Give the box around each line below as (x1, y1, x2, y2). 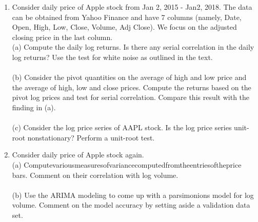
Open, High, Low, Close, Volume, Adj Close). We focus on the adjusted (12, 22, 237, 32)
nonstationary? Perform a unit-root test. (27, 132, 155, 143)
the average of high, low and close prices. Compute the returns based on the (12, 82, 251, 92)
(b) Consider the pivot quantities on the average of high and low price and (12, 72, 247, 83)
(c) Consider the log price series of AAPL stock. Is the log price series (12, 122, 232, 133)
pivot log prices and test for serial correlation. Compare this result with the (12, 92, 250, 103)
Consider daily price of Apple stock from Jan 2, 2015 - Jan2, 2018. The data (12, 2, 252, 12)
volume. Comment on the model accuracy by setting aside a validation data (12, 199, 250, 210)
